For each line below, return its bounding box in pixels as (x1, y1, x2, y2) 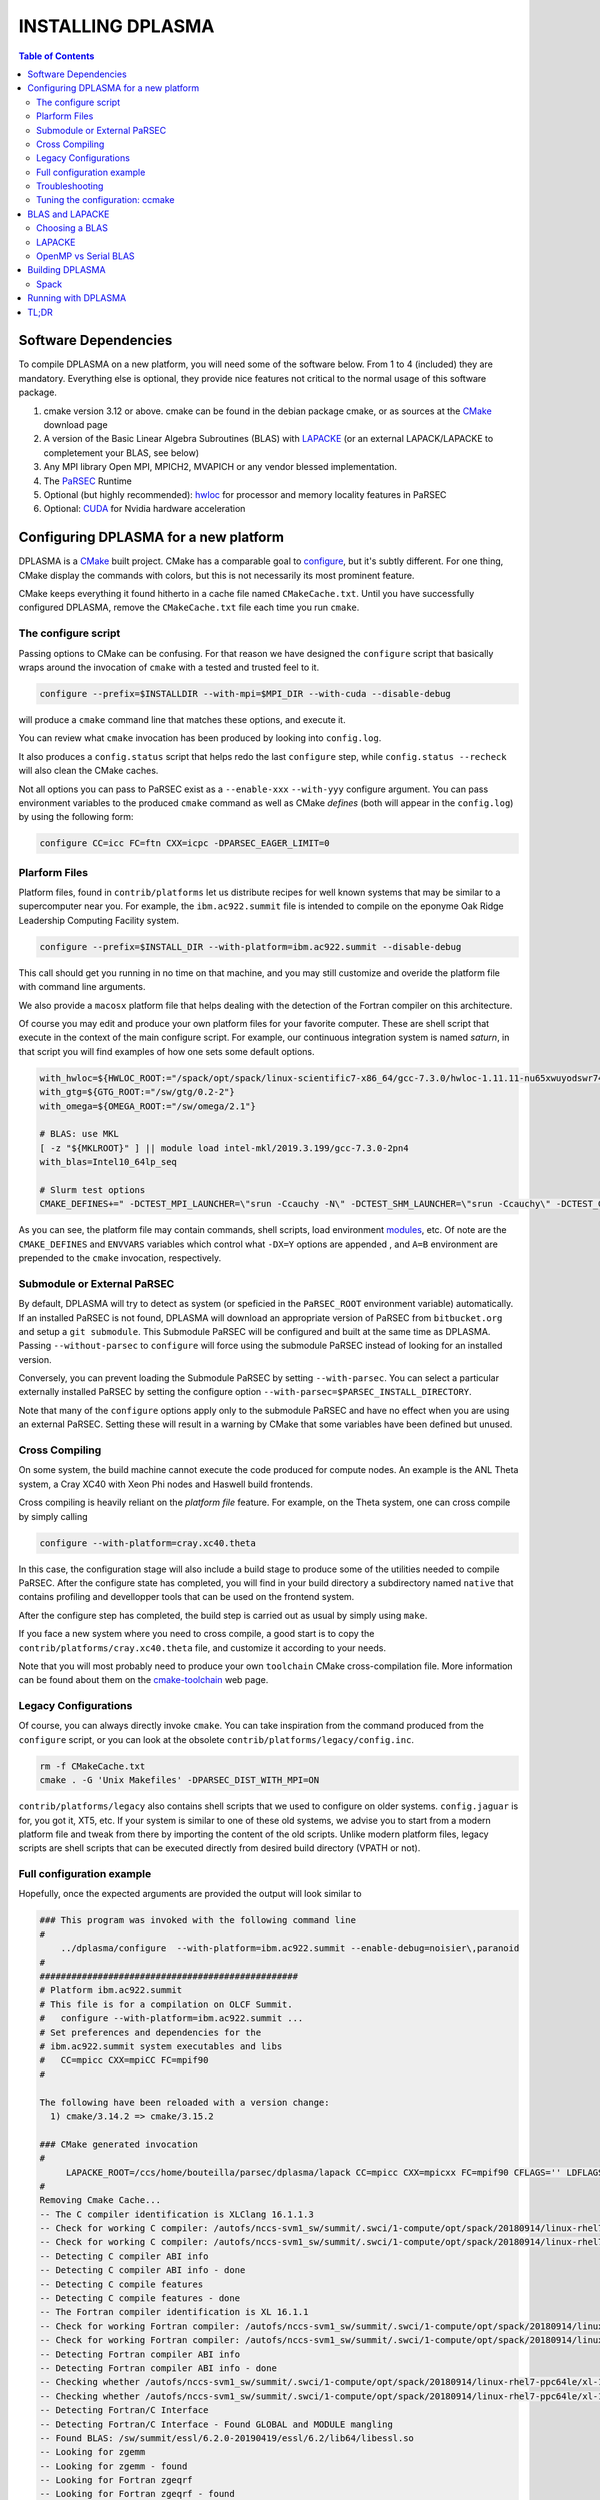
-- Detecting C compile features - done (39, 2293, 240, 2304)
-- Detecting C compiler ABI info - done (39, 2265, 246, 2276)
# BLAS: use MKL (39, 1128, 120, 1140)
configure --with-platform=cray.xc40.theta (39, 1537, 257, 1549)
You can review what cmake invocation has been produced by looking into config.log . (18, 732, 382, 744)
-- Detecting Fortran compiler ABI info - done (39, 2362, 277, 2374)
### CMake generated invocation (39, 2138, 199, 2150)
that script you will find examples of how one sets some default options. (18, 1045, 315, 1057)
